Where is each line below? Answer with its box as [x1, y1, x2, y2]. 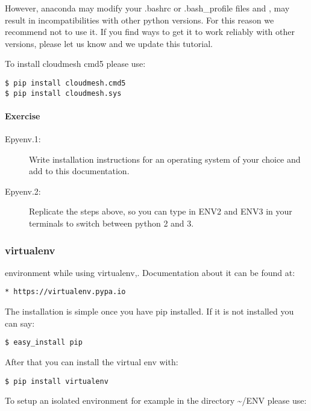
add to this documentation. [29, 165, 130, 177]
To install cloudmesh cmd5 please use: [5, 57, 146, 70]
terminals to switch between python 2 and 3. [29, 217, 194, 230]
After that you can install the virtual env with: [5, 355, 178, 368]
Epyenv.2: [5, 184, 41, 197]
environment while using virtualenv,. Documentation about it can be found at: [5, 266, 295, 278]
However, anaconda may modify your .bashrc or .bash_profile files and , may [5, 2, 290, 14]
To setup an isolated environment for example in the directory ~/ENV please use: [5, 394, 307, 407]
